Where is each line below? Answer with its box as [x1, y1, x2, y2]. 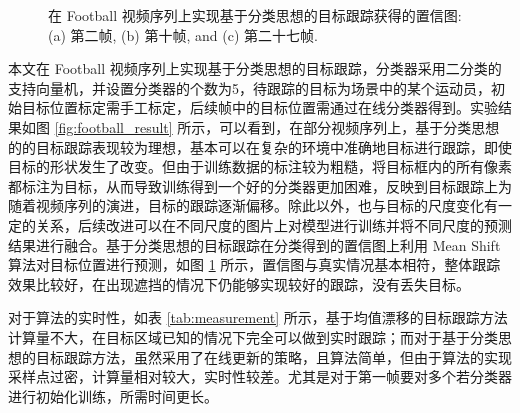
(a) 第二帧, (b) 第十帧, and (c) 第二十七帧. [48, 24, 318, 45]
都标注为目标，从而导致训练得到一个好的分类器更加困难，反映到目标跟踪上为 [8, 175, 512, 196]
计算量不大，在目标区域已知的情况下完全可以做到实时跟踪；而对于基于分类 [8, 326, 498, 347]
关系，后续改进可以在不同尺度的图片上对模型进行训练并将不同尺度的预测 [35, 214, 512, 235]
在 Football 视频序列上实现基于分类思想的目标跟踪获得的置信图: [48, 5, 462, 25]
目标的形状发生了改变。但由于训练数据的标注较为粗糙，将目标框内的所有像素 [8, 156, 512, 177]
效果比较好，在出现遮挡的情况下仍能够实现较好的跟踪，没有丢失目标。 [8, 273, 470, 294]
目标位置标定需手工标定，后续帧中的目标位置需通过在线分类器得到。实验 [21, 97, 498, 118]
